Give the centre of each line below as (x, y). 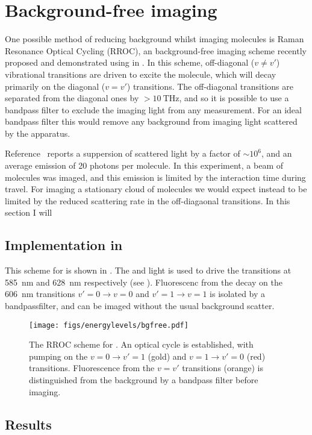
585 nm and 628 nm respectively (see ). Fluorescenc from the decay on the (144, 282)
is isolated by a (238, 294)
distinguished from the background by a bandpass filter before (144, 380)
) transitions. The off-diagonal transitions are (210, 86)
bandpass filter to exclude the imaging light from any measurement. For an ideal (153, 109)
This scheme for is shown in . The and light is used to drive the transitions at (148, 270)
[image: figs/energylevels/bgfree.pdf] (109, 325)
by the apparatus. (38, 133)
